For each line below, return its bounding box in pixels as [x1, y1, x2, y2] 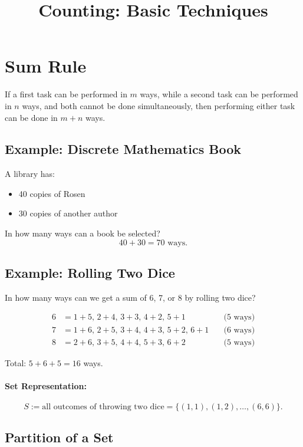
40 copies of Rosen [18, 187, 85, 199]
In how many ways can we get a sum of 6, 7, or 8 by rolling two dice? [5, 291, 256, 303]
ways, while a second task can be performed [140, 88, 298, 100]
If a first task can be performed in [5, 88, 127, 100]
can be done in [5, 111, 58, 123]
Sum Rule [5, 54, 87, 78]
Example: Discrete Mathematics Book [5, 140, 241, 158]
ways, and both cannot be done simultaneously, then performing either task [22, 99, 295, 111]
